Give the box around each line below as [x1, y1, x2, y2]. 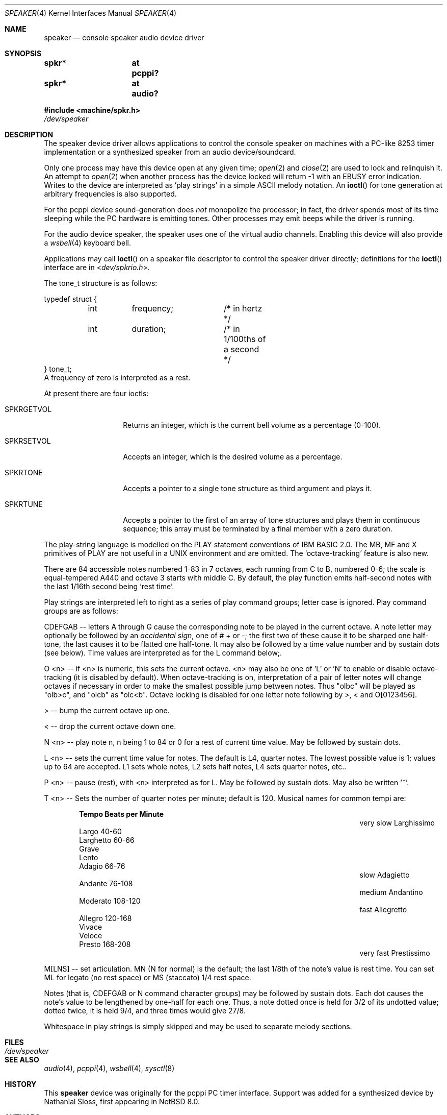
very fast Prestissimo [359, 949, 430, 957]
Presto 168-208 [79, 940, 131, 949]
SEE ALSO [5, 1055, 39, 1064]
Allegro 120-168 [79, 914, 132, 923]
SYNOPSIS [5, 49, 42, 58]
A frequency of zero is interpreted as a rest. [44, 373, 191, 382]
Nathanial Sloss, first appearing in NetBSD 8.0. [44, 1097, 200, 1106]
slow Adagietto [359, 870, 410, 879]
